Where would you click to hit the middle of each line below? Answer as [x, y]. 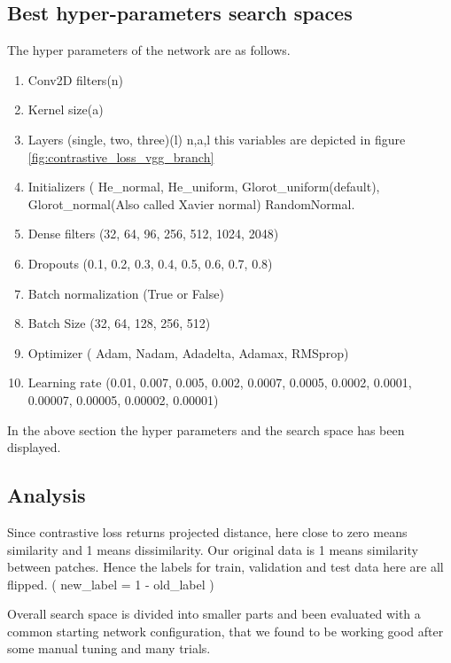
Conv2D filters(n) [76, 79]
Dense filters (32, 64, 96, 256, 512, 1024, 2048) [153, 234]
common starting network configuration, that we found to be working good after [225, 631]
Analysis [47, 495]
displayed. [34, 447]
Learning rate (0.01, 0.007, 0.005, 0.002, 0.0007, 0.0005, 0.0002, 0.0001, [220, 382]
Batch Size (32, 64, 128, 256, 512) [119, 323]
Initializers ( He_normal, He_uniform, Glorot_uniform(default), [204, 187]
